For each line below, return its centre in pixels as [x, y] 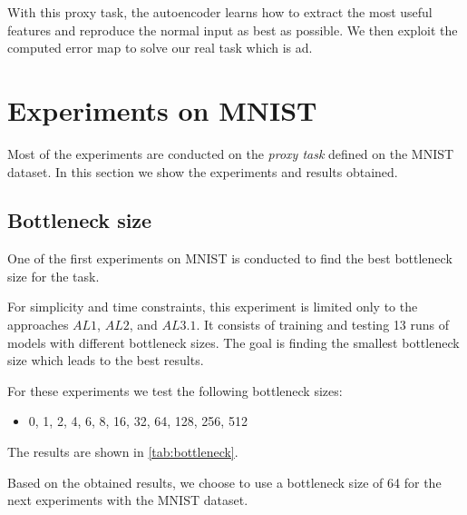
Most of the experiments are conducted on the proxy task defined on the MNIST [231, 153]
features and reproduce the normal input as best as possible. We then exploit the [233, 30]
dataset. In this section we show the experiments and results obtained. [203, 171]
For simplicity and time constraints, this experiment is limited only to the [213, 307]
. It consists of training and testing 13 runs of [322, 325]
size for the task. [54, 276]
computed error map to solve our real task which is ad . [160, 48]
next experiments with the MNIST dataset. [128, 500]
